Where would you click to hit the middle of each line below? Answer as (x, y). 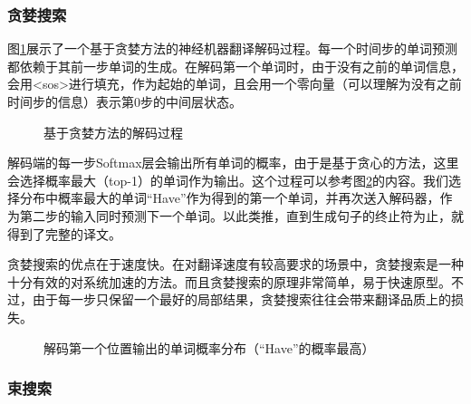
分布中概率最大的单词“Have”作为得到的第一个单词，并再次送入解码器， (230, 198)
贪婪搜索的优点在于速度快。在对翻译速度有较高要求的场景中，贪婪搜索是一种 (235, 264)
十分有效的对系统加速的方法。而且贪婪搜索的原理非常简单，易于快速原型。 (229, 281)
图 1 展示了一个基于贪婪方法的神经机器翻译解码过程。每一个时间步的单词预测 (232, 48)
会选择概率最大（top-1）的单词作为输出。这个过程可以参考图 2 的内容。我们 (228, 180)
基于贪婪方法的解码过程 (113, 132)
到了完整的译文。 (70, 233)
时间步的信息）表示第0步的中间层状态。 (125, 101)
